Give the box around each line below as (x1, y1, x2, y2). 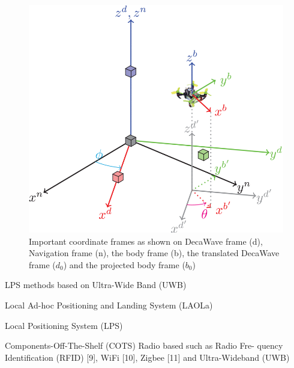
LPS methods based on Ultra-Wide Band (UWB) (5, 278, 187, 291)
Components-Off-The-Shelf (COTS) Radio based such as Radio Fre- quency (5, 339, 283, 352)
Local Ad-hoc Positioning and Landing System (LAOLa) (5, 298, 213, 311)
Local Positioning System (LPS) (5, 319, 123, 331)
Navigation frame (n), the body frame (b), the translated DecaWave (29, 247, 280, 259)
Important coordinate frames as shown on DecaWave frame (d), (29, 235, 263, 247)
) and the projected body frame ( (63, 258, 185, 271)
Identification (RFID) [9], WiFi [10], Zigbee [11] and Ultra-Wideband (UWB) (5, 351, 290, 363)
